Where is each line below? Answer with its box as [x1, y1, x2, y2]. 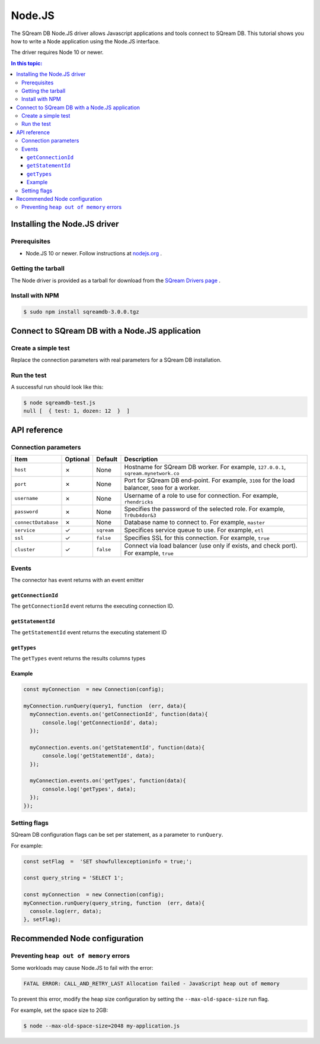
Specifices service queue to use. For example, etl [124, 526, 264, 534]
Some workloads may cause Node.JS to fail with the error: [11, 964, 153, 972]
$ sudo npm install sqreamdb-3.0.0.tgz [23, 309, 139, 315]
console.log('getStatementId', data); [42, 752, 155, 760]
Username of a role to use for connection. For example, [124, 492, 279, 500]
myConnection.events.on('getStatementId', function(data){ [30, 744, 205, 751]
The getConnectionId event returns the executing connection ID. [11, 603, 174, 610]
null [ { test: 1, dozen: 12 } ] [23, 407, 130, 415]
